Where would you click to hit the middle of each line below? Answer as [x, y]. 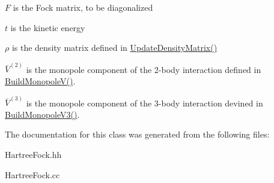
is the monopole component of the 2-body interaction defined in [144, 69]
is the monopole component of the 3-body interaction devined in [145, 103]
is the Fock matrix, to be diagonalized [83, 7]
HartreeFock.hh [33, 155]
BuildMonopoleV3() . [42, 114]
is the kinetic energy [48, 27]
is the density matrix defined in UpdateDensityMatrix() [114, 48]
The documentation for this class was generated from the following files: [137, 134]
